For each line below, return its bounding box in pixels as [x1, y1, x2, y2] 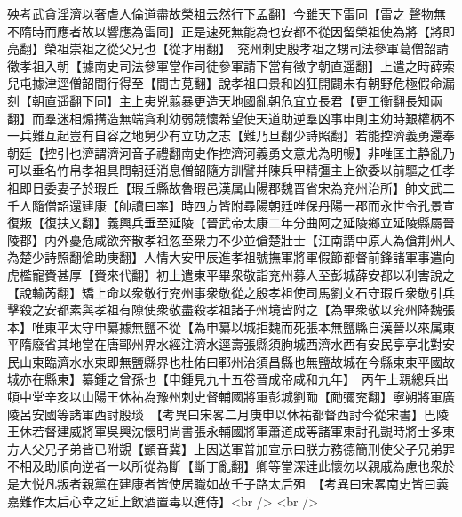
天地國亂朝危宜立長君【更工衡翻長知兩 [218, 91, 442, 109]
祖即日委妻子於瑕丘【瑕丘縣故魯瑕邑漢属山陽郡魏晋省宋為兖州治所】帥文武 [7, 178, 442, 196]
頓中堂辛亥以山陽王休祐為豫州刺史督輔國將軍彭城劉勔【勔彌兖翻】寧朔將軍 [7, 387, 442, 406]
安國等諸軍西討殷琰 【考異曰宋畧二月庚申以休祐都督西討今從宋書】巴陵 [31, 404, 449, 423]
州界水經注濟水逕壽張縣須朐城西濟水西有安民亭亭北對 [131, 335, 442, 354]
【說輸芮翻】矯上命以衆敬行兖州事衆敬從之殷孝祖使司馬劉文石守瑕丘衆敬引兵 [7, 282, 455, 301]
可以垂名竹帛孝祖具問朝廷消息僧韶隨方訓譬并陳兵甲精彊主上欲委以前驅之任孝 [7, 161, 455, 179]
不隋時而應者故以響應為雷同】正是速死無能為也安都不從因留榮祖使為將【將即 [7, 21, 455, 40]
